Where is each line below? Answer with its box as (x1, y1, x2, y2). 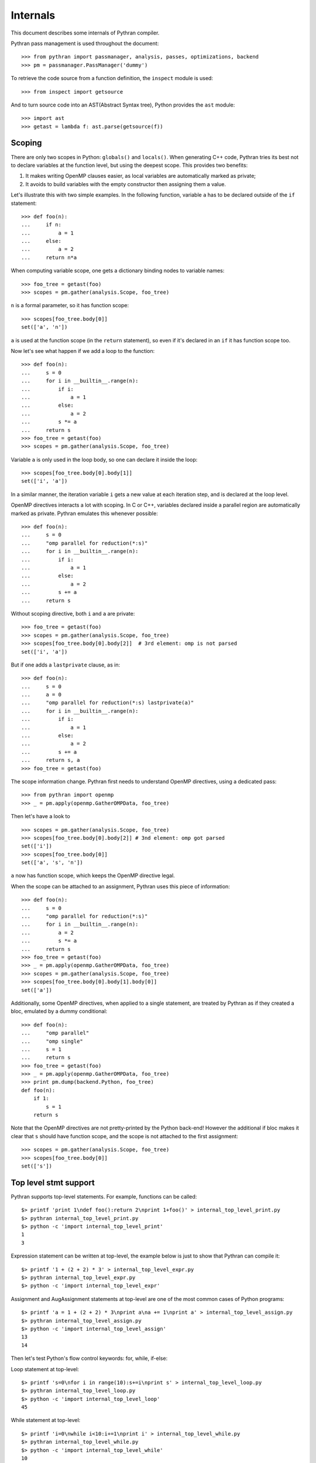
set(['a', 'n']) (21, 324, 68, 331)
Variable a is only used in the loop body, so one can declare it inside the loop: (11, 456, 198, 463)
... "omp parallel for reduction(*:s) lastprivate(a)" (21, 699, 194, 706)
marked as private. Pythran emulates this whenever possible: (11, 510, 158, 517)
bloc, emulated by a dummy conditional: (11, 1008, 108, 1015)
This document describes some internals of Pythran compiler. (11, 29, 160, 36)
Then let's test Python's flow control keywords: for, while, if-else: (11, 1355, 168, 1362)
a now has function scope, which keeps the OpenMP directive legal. (11, 872, 175, 879)
